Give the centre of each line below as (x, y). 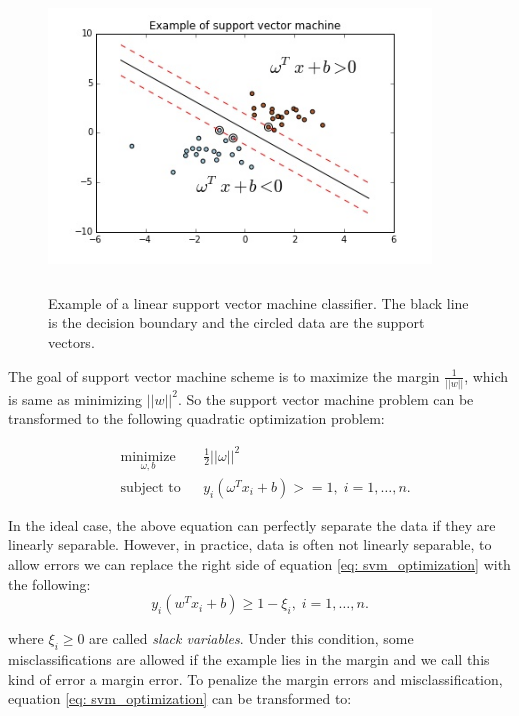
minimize (148, 456)
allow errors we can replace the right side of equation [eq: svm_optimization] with (259, 564)
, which (486, 375)
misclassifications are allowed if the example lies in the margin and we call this (249, 659)
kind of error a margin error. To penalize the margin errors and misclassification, (255, 678)
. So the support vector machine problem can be (325, 398)
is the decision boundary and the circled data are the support (236, 322)
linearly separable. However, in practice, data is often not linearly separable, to (250, 544)
